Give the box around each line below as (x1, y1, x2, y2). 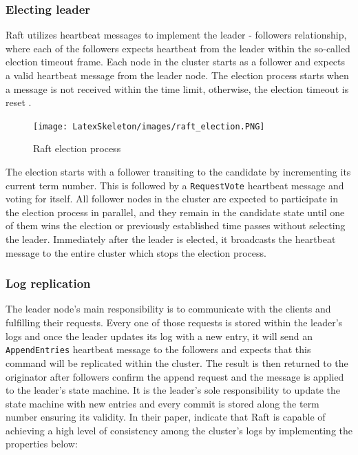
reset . (6, 95, 32, 109)
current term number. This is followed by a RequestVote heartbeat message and (6, 178, 344, 192)
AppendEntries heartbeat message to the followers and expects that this (6, 342, 311, 357)
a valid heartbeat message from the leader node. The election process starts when (6, 68, 349, 82)
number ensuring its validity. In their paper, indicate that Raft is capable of (6, 410, 326, 424)
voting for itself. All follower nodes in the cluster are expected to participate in (6, 191, 339, 206)
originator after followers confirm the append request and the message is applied (6, 369, 344, 383)
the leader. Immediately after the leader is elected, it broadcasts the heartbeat (6, 232, 336, 246)
